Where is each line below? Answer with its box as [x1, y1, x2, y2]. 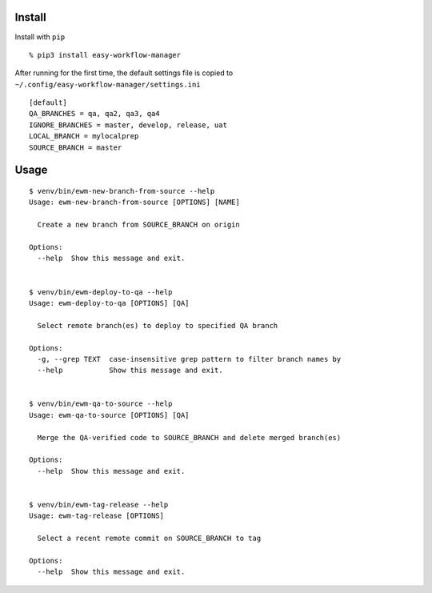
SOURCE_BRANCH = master [29, 142, 122, 152]
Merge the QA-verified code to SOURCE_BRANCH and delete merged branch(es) [37, 433, 342, 442]
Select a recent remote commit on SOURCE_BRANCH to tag [37, 534, 262, 543]
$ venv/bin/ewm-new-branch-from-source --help [29, 186, 215, 196]
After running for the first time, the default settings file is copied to [14, 68, 234, 78]
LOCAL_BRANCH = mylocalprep [29, 132, 139, 141]
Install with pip [14, 32, 66, 42]
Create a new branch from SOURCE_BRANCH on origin [37, 220, 240, 230]
